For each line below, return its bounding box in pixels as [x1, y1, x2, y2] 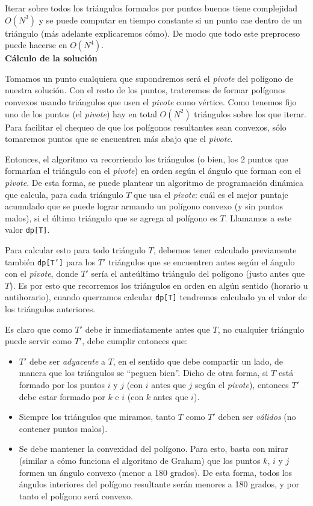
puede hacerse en [5, 39, 67, 51]
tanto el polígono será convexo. [19, 489, 133, 502]
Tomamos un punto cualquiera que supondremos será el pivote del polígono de [5, 72, 294, 84]
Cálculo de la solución [5, 52, 98, 64]
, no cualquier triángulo [217, 322, 305, 335]
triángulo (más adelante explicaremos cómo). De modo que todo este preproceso [5, 26, 300, 39]
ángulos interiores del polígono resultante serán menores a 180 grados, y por [19, 478, 300, 490]
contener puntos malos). [19, 422, 108, 434]
